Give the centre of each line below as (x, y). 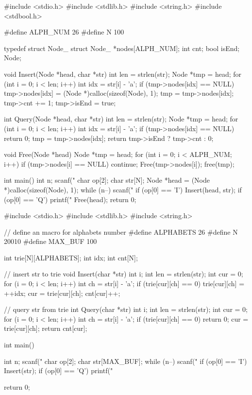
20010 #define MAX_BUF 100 (50, 241)
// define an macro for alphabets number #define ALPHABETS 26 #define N (121, 232)
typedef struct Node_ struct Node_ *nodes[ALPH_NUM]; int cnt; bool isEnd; (122, 48)
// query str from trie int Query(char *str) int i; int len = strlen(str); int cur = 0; (126, 309)
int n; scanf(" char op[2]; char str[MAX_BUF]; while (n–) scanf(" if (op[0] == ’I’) (126, 361)
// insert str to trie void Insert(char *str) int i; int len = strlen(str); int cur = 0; (124, 274)
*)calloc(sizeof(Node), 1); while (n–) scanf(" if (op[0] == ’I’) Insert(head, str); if (123, 189)
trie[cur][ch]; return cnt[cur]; (46, 328)
